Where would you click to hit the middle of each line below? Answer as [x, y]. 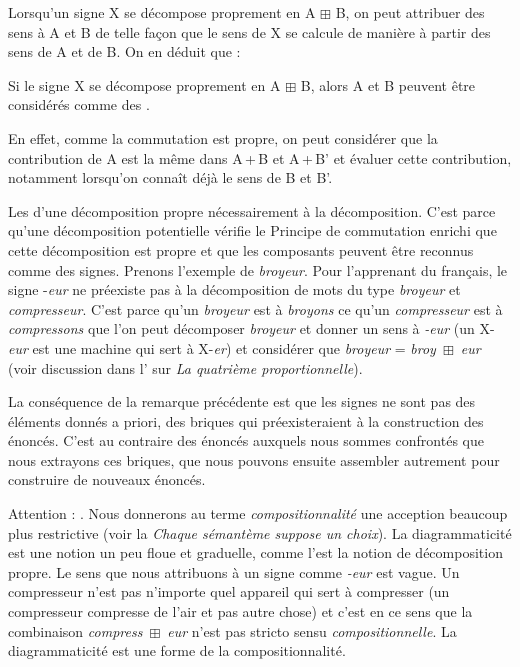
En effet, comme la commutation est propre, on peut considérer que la [223, 137]
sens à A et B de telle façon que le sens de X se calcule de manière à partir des [249, 31]
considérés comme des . [79, 104]
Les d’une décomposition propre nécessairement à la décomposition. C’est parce [252, 210]
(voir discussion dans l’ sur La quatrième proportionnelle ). [185, 367]
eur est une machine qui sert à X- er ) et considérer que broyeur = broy [222, 347]
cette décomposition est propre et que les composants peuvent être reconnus [241, 249]
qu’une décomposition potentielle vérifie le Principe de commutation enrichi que [252, 230]
